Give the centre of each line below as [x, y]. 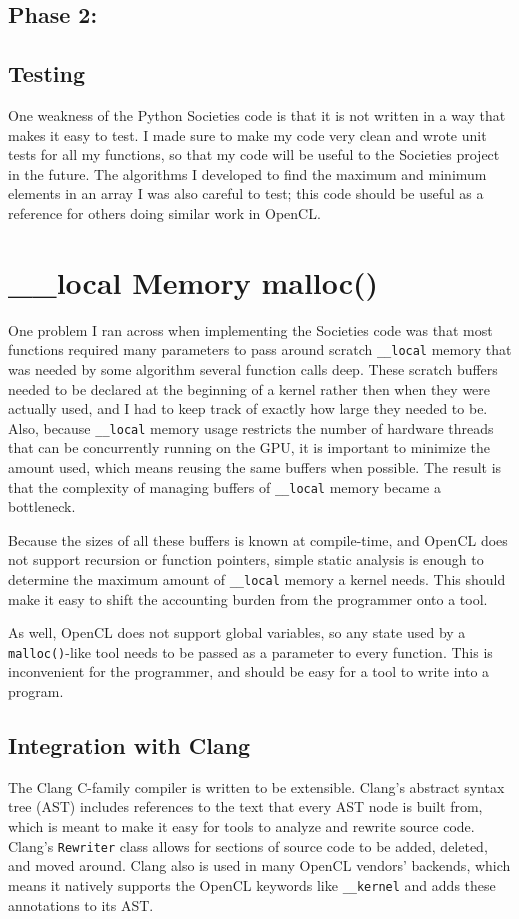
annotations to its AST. [81, 904]
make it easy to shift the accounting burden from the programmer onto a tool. [248, 598]
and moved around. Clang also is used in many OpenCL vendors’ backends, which [259, 865]
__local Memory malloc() [193, 281]
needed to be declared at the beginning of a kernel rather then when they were [249, 388]
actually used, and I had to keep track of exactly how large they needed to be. [248, 408]
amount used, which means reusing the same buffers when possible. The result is [255, 466]
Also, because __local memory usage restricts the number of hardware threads [251, 427]
